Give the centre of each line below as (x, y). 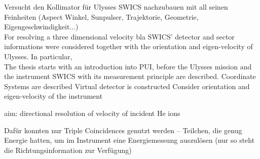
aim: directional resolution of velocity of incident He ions (92, 113)
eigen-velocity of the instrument (53, 96)
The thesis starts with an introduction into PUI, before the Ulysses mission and (128, 66)
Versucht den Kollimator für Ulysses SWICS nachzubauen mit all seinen (116, 7)
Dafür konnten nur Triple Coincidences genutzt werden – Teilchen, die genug (123, 130)
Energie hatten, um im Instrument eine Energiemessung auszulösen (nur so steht (129, 140)
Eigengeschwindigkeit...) (41, 27)
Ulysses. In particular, (38, 56)
